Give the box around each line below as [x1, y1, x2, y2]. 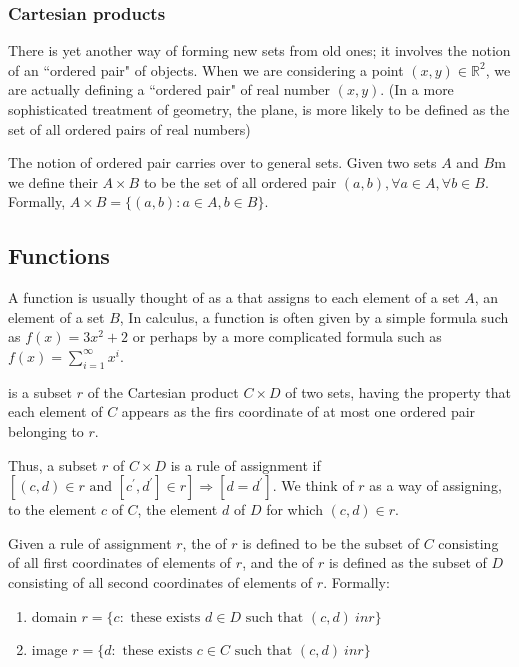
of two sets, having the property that [285, 381, 511, 402]
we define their [8, 171, 98, 192]
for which [266, 499, 323, 520]
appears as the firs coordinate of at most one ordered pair [121, 401, 476, 422]
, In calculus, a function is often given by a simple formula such [119, 306, 509, 327]
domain [31, 605, 77, 626]
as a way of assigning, [369, 475, 502, 496]
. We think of [272, 475, 354, 496]
